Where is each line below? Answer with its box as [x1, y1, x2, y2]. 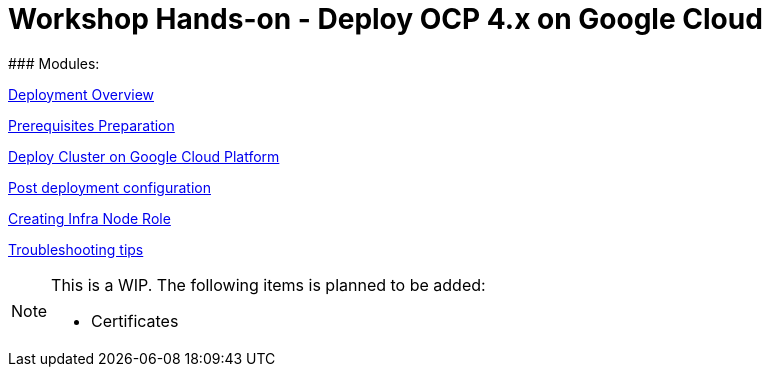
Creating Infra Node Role [8, 209, 171, 227]
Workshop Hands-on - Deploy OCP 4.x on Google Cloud [8, 2, 763, 36]
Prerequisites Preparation [8, 116, 175, 134]
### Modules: [8, 54, 100, 72]
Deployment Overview [8, 85, 155, 103]
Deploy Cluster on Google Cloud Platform [8, 147, 280, 165]
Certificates [91, 310, 179, 331]
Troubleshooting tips [8, 240, 144, 258]
